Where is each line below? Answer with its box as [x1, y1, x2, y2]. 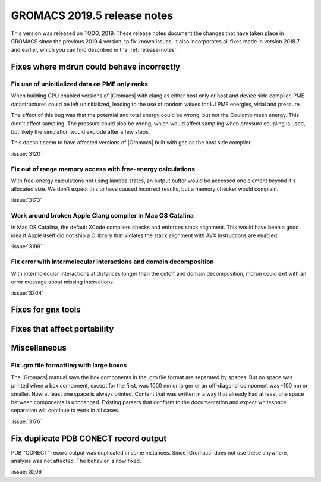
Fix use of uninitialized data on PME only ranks [11, 80, 149, 89]
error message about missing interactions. [11, 278, 115, 285]
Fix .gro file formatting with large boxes [11, 361, 127, 370]
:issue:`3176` [11, 418, 42, 425]
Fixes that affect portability [11, 324, 114, 334]
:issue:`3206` [11, 468, 44, 475]
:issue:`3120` [11, 150, 43, 157]
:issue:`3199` [11, 242, 43, 250]
